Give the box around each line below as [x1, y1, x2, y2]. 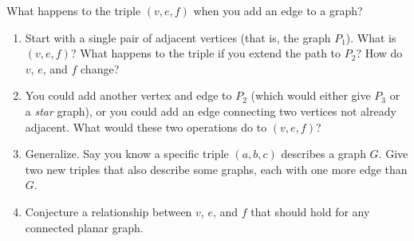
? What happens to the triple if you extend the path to [70, 45, 341, 61]
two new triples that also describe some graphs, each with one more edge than [25, 160, 408, 177]
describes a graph [281, 145, 366, 162]
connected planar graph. [25, 219, 144, 235]
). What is [345, 29, 396, 45]
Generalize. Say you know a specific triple [25, 145, 229, 162]
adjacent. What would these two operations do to [25, 118, 267, 135]
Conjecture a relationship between [25, 203, 192, 219]
